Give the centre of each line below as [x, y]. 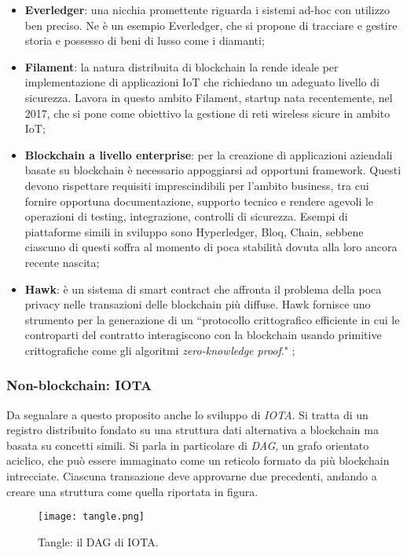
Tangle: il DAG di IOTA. [98, 541]
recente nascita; [62, 262]
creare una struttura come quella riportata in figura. [132, 491]
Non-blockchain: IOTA [79, 385]
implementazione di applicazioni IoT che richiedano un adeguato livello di [202, 82]
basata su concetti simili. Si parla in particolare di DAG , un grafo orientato [188, 445]
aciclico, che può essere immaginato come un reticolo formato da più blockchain [198, 460]
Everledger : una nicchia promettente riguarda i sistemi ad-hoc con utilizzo [207, 9]
